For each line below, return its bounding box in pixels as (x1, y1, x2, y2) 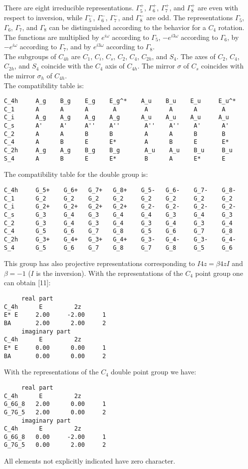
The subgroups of (4, 51, 56, 61)
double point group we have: (110, 367, 196, 377)
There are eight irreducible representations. (4, 2, 134, 12)
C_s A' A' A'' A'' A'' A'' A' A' (4, 122, 229, 130)
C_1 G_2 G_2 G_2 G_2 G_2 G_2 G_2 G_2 (4, 195, 233, 202)
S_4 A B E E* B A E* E (4, 155, 226, 162)
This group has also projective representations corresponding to (4, 258, 195, 268)
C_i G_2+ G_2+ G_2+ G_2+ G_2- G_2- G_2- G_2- (4, 203, 236, 210)
